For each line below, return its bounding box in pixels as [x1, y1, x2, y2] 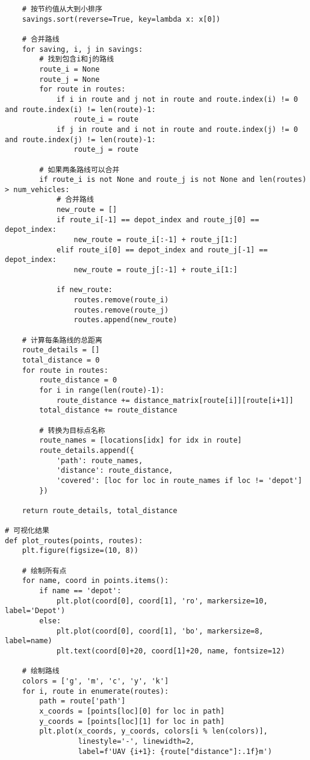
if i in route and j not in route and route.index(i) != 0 [56, 95, 298, 104]
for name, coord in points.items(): [22, 576, 169, 585]
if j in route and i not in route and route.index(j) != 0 [56, 125, 298, 134]
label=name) [5, 637, 52, 646]
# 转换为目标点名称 [39, 426, 105, 435]
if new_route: [56, 285, 113, 294]
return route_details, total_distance [22, 506, 178, 515]
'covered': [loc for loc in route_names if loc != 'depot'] [56, 476, 302, 485]
